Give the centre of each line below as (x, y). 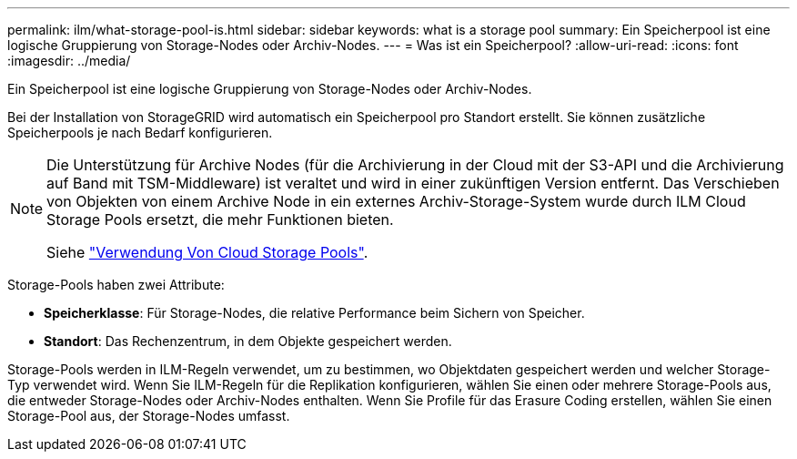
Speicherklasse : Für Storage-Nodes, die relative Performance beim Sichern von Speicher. (314, 313)
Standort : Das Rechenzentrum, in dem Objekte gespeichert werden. (248, 341)
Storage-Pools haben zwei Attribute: (116, 285)
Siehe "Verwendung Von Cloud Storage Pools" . (207, 252)
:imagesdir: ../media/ (69, 61)
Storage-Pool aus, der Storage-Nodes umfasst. (149, 416)
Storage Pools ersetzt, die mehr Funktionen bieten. (220, 219)
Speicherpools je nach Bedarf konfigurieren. (140, 133)
